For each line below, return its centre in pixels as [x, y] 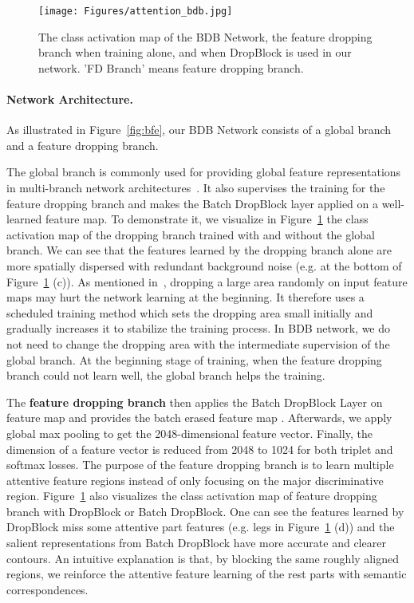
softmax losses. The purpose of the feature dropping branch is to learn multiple [200, 465]
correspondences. [47, 589]
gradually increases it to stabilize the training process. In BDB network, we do [199, 328]
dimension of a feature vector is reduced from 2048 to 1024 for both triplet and [200, 449]
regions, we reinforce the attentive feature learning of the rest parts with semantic [207, 574]
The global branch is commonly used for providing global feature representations [204, 172]
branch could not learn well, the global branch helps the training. [166, 375]
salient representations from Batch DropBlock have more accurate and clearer [196, 543]
